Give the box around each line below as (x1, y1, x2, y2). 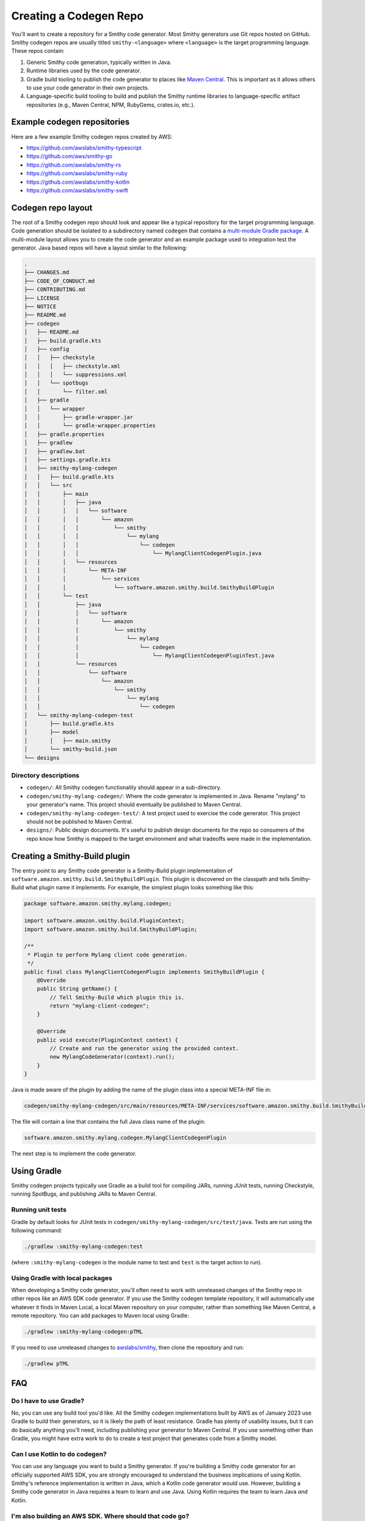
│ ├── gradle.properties (24, 431, 105, 437)
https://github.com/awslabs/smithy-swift (26, 186, 128, 194)
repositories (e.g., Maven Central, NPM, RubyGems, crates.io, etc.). (26, 101, 195, 108)
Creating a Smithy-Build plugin (11, 851, 130, 861)
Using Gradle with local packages (11, 1273, 113, 1282)
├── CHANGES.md (24, 269, 69, 276)
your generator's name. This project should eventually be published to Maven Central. (26, 801, 242, 809)
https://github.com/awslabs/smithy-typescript (26, 144, 142, 151)
